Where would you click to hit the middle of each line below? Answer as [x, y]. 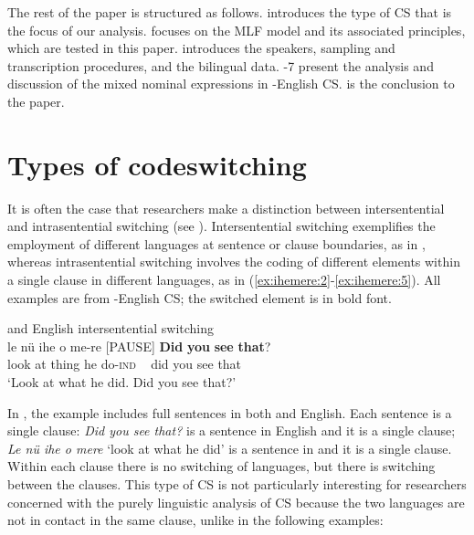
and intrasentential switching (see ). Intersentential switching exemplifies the [221, 226]
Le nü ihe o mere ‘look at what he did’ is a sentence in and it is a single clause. [230, 448]
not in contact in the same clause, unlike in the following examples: [195, 520]
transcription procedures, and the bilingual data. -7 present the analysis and [221, 65]
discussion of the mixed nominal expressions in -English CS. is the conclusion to [231, 84]
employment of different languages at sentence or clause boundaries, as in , [216, 243]
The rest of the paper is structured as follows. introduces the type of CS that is [230, 12]
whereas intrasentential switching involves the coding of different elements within [234, 262]
